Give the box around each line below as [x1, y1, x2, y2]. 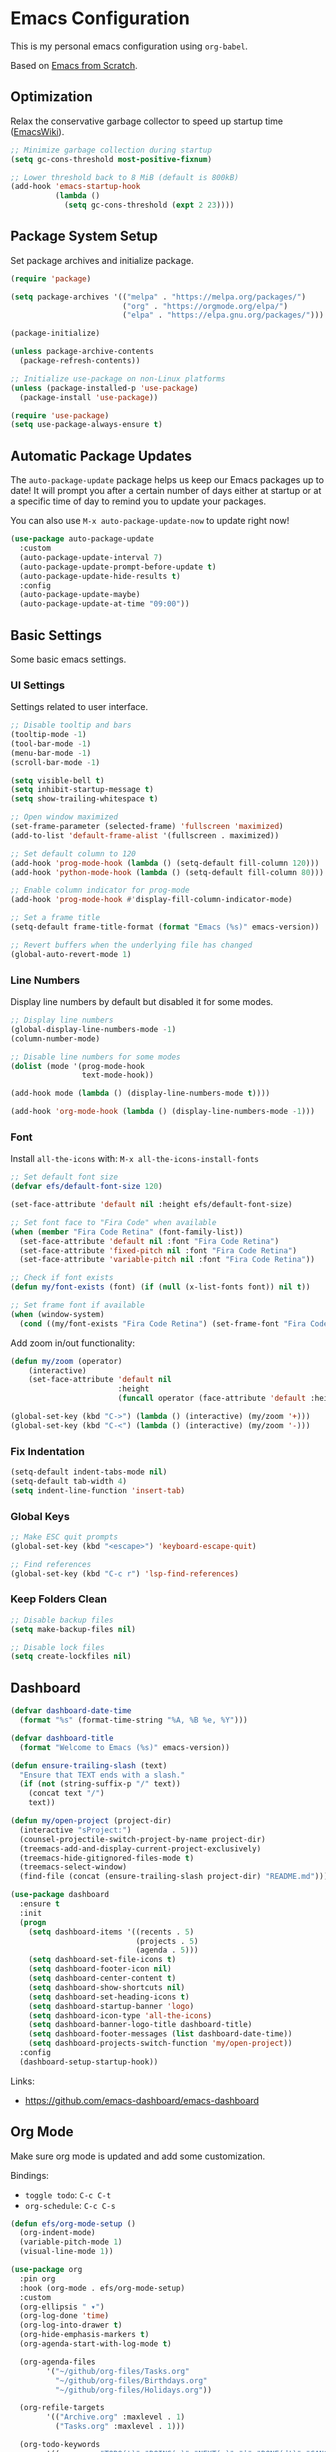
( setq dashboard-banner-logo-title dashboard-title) [28, 2020, 253, 2030]
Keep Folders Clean [10, 1592, 108, 1606]
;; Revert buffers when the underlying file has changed [10, 940, 253, 950]
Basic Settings [10, 627, 103, 644]
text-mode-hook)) [81, 1070, 155, 1081]
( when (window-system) [10, 1309, 105, 1319]
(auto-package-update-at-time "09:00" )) [19, 599, 190, 609]
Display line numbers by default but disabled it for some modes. [10, 996, 274, 1008]
